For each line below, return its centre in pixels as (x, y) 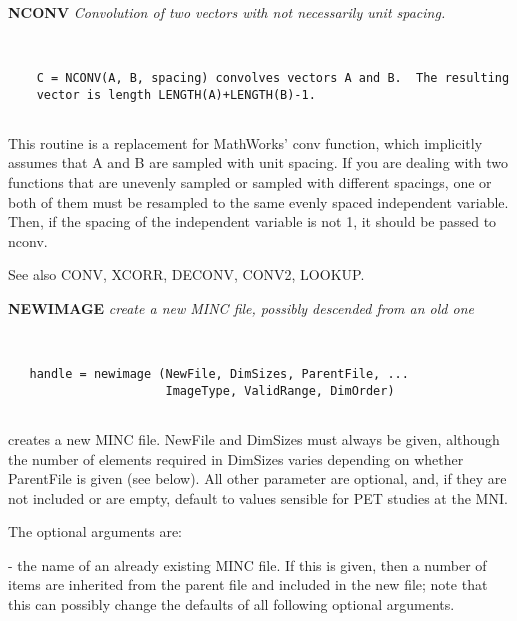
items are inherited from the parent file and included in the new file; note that (248, 584)
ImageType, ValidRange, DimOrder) (280, 390)
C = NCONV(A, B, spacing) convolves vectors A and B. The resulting (273, 77)
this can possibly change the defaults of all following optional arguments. (231, 604)
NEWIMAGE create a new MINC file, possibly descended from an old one (241, 308)
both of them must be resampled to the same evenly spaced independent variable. (258, 201)
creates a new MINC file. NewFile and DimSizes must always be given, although (254, 438)
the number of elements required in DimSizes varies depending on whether (236, 458)
